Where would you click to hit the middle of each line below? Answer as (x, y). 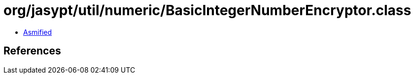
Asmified (38, 32)
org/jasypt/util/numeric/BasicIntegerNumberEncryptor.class (207, 10)
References (32, 51)
